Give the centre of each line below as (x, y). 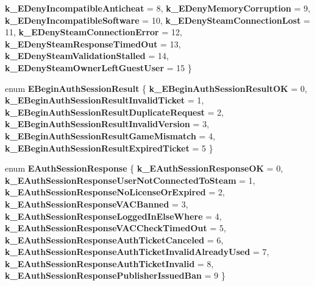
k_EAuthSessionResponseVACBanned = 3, (97, 204)
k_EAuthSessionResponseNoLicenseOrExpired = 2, (115, 192)
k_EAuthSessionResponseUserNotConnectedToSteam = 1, (130, 180)
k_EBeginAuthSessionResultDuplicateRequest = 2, (115, 112)
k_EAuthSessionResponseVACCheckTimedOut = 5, (115, 228)
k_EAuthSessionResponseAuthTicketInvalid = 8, (109, 263)
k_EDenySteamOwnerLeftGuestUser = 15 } (98, 67)
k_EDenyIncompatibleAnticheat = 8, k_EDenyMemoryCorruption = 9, (158, 8)
